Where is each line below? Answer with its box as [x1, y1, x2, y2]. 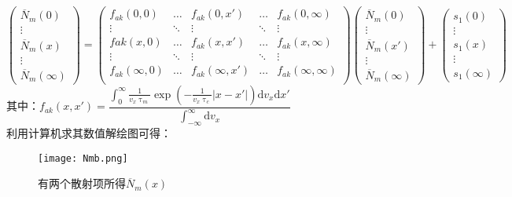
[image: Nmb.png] [38, 152, 128, 164]
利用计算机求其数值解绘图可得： [6, 125, 171, 141]
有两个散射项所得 [38, 175, 126, 192]
